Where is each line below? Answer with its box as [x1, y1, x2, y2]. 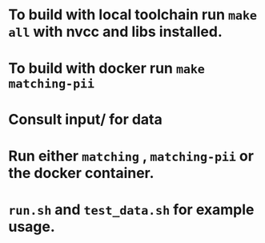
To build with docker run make [8, 59, 206, 78]
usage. [8, 217, 56, 236]
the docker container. [8, 164, 155, 182]
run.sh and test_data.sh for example [8, 200, 255, 218]
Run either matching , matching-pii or [8, 147, 255, 165]
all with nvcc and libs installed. [8, 22, 223, 41]
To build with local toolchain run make [8, 6, 258, 24]
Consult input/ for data [8, 110, 163, 128]
